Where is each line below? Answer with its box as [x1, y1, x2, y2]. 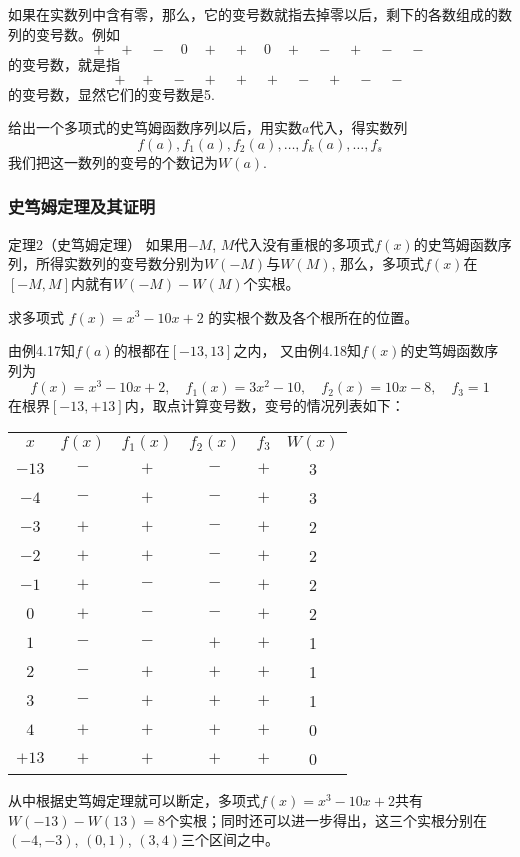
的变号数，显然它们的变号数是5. [8, 83, 215, 104]
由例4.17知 [8, 340, 75, 361]
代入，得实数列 [309, 117, 408, 138]
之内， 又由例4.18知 [233, 340, 362, 361]
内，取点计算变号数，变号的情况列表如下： [124, 395, 405, 416]
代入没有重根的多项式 [234, 233, 375, 254]
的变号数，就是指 [8, 54, 120, 75]
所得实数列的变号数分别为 [35, 253, 204, 274]
